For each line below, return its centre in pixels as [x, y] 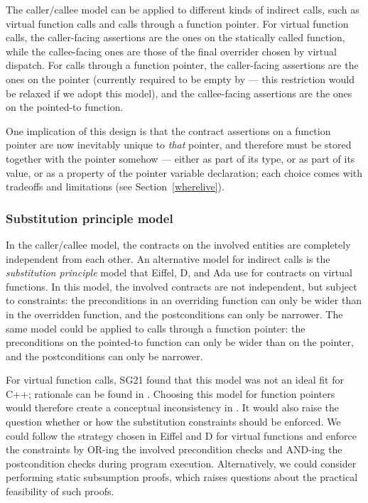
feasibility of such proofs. [60, 491]
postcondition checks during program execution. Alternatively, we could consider [181, 463]
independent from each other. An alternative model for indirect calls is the [168, 258]
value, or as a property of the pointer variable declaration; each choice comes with [184, 172]
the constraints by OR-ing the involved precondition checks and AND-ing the [174, 449]
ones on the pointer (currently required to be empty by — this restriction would [180, 79]
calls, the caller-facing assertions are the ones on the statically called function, [175, 37]
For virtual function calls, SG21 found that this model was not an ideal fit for [175, 380]
